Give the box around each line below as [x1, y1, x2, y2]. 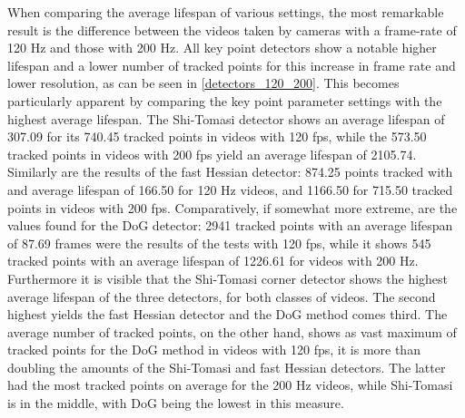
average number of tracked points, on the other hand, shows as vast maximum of [7, 322, 457, 341]
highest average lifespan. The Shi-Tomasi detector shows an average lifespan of [7, 109, 445, 128]
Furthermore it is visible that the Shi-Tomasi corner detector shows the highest [7, 268, 449, 287]
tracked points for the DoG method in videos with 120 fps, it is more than [7, 340, 420, 359]
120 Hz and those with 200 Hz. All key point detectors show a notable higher [7, 38, 437, 57]
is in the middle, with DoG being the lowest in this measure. [7, 394, 344, 413]
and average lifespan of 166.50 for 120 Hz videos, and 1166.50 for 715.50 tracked [7, 180, 453, 199]
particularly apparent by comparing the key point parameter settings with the [7, 91, 442, 110]
